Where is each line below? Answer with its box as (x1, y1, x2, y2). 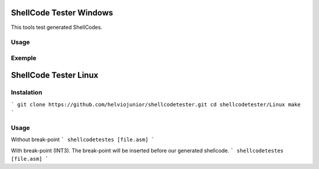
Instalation (11, 89, 43, 97)
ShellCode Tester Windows (11, 8, 113, 18)
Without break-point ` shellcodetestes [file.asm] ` (11, 136, 155, 143)
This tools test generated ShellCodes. (11, 24, 103, 31)
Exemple (11, 54, 37, 62)
